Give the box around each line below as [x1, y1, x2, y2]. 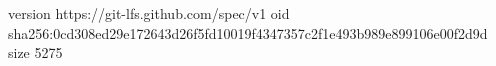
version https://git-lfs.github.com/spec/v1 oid [8, 3, 290, 23]
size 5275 [8, 42, 63, 63]
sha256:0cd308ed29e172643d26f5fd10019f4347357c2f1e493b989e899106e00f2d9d [8, 22, 488, 43]
